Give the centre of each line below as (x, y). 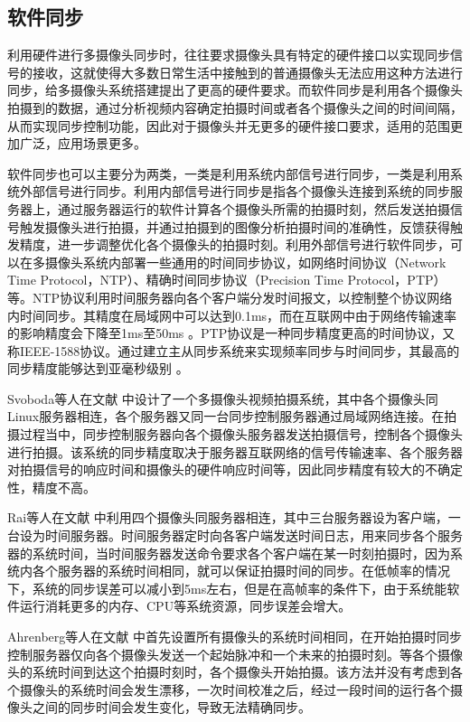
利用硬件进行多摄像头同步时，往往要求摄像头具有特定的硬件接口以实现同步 (229, 55)
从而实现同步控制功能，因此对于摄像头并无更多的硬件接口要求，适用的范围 (229, 125)
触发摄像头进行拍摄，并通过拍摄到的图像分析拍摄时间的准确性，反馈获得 (235, 226)
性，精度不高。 (52, 487)
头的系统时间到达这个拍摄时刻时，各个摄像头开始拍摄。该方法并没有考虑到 (229, 672)
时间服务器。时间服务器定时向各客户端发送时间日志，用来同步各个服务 (254, 535)
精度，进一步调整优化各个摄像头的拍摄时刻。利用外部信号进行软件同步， (235, 244)
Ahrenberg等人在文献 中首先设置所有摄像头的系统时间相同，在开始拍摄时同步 (235, 637)
